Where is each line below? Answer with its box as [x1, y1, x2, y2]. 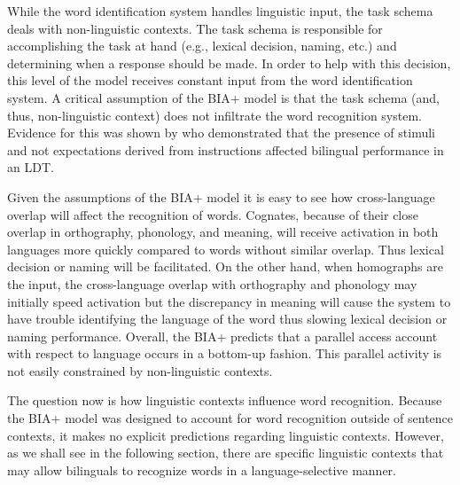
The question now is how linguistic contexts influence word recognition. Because [7, 391, 442, 410]
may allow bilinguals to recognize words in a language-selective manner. [7, 460, 396, 479]
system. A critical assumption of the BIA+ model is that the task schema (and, [7, 88, 440, 106]
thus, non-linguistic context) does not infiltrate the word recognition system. [7, 106, 422, 124]
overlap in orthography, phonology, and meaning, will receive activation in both [7, 223, 439, 241]
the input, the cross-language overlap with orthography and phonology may [7, 274, 417, 293]
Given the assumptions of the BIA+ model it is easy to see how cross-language [7, 187, 435, 206]
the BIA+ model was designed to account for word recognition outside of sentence [7, 409, 454, 427]
